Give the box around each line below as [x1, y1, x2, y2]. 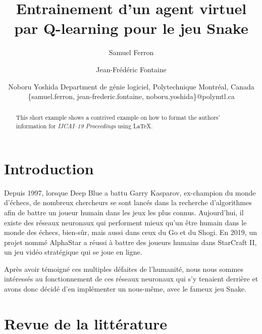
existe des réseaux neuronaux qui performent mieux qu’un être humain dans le [4, 217, 247, 227]
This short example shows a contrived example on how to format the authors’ [16, 113, 220, 122]
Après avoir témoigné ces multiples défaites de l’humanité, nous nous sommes [4, 263, 243, 274]
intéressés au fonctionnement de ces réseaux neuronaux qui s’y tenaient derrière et [4, 273, 258, 284]
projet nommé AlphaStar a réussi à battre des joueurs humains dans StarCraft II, [4, 236, 257, 247]
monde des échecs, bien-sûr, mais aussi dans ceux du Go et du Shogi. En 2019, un [4, 227, 257, 237]
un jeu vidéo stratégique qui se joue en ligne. [4, 247, 142, 257]
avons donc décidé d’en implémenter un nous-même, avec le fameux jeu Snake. [4, 283, 247, 294]
